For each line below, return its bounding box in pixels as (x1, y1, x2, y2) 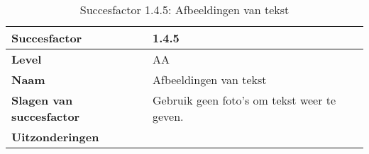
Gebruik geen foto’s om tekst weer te (153, 92, 336, 108)
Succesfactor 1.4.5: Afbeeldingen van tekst (79, 1, 290, 18)
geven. (153, 108, 184, 124)
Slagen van (11, 92, 73, 108)
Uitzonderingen (11, 129, 99, 145)
